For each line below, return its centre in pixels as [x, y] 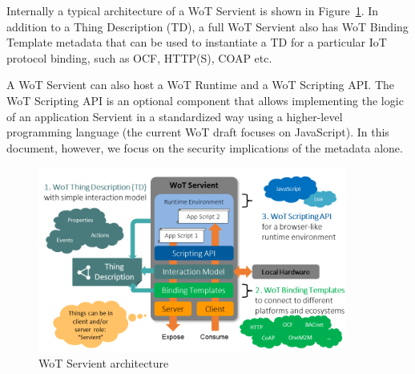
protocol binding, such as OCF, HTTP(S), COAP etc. [139, 57]
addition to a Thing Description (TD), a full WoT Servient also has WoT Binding [207, 26]
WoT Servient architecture [104, 363]
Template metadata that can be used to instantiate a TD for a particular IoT [197, 42]
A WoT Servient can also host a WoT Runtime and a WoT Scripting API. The [201, 85]
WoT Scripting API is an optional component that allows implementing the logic [205, 100]
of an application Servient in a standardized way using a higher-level [175, 116]
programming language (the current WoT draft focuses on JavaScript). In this [198, 132]
